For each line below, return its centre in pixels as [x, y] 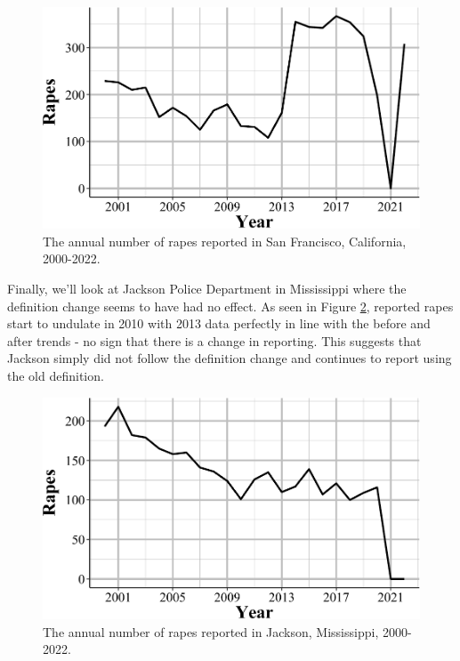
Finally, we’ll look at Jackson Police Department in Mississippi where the [207, 289]
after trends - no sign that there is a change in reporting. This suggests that [214, 340]
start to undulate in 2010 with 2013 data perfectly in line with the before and [219, 323]
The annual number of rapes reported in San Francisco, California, [225, 241]
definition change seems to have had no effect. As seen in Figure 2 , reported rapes [230, 306]
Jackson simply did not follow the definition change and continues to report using [230, 358]
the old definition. [56, 376]
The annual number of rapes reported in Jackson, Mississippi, [211, 631]
